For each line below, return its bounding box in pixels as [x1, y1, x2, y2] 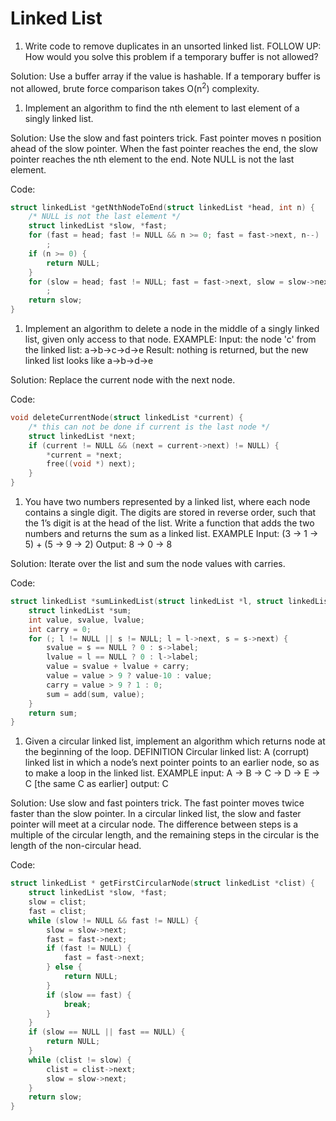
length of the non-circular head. [10, 840, 142, 852]
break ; [63, 999, 92, 1009]
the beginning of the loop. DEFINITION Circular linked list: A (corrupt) [24, 746, 310, 758]
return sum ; [28, 708, 78, 718]
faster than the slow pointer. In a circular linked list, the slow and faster [10, 808, 302, 820]
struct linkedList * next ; [28, 431, 137, 441]
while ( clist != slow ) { [28, 1055, 132, 1065]
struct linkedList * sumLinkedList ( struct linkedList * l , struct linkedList [10, 597, 333, 607]
